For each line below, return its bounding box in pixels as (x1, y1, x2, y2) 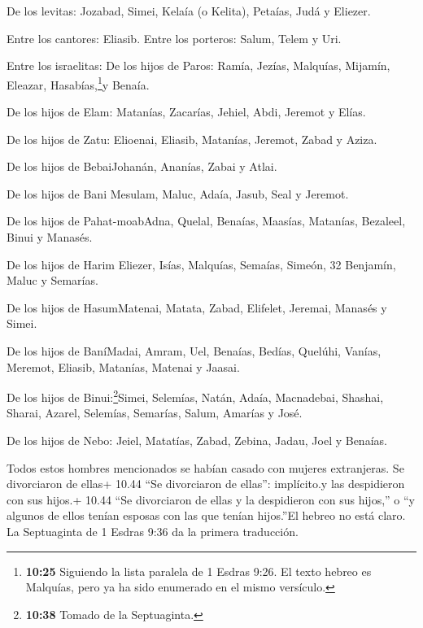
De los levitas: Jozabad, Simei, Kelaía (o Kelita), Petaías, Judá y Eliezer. (7, 2, 371, 19)
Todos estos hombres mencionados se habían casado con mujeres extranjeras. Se (7, 459, 404, 476)
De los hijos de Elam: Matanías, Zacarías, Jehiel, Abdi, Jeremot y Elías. (7, 103, 366, 120)
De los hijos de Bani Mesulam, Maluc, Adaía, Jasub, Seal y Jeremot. (7, 185, 349, 202)
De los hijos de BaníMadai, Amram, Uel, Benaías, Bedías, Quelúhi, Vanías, (7, 342, 382, 359)
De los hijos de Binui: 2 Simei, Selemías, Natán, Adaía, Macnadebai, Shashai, (7, 386, 384, 405)
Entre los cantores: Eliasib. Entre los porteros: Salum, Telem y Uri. (7, 29, 342, 46)
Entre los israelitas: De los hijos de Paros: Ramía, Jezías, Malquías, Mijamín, (7, 57, 390, 74)
